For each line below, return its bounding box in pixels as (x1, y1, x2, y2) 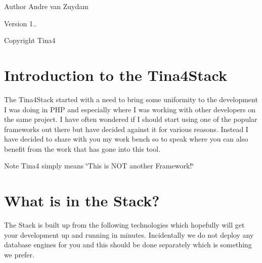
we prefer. (4, 249, 34, 259)
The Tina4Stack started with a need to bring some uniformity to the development (4, 94, 258, 104)
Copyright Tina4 (4, 35, 56, 46)
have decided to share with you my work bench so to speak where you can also (4, 134, 248, 144)
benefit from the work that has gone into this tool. (4, 143, 161, 154)
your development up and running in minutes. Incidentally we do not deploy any (4, 229, 254, 240)
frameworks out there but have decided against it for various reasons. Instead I (4, 123, 248, 134)
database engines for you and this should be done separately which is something (4, 239, 252, 250)
